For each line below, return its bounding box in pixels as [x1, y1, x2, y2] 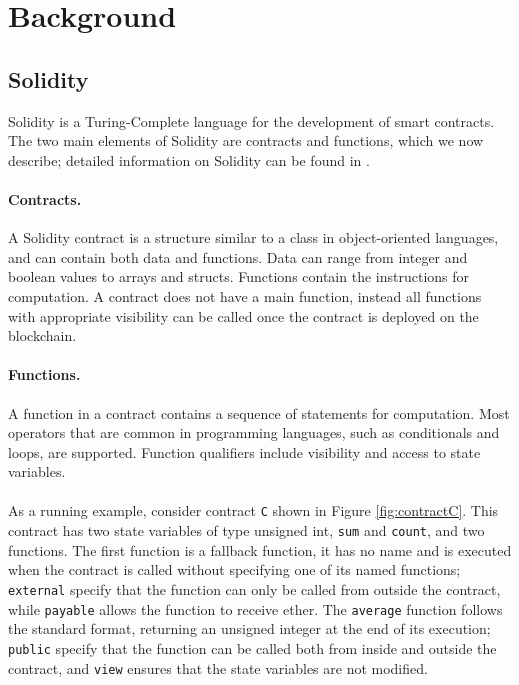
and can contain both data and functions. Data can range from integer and [8, 246, 468, 267]
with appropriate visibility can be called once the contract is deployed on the [8, 305, 479, 326]
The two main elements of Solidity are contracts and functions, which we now [8, 130, 484, 151]
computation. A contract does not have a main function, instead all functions [8, 285, 482, 306]
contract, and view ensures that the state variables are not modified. [8, 657, 428, 678]
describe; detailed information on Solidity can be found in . [8, 149, 370, 170]
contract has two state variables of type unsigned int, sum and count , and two [8, 520, 485, 541]
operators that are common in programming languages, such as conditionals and [8, 422, 500, 443]
